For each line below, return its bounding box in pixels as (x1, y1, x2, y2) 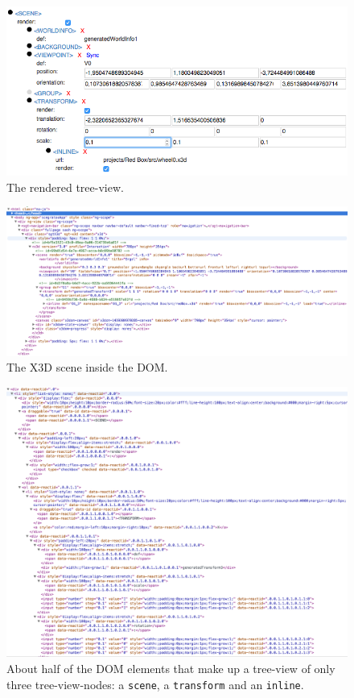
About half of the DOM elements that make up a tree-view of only (6, 659, 335, 676)
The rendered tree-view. (6, 178, 124, 195)
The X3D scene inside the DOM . (6, 359, 168, 376)
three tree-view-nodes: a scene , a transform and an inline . (6, 675, 304, 692)
